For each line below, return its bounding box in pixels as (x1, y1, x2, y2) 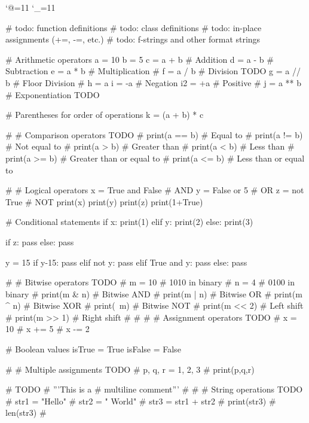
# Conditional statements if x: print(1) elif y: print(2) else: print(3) (5, 215, 253, 228)
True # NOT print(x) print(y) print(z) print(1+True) (5, 195, 203, 208)
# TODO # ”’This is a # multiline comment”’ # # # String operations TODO (5, 383, 303, 395)
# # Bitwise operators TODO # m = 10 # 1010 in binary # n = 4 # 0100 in (5, 276, 295, 288)
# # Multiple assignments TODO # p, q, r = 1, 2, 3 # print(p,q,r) (5, 363, 255, 375)
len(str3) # (5, 406, 47, 419)
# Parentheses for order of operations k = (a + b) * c (5, 108, 204, 121)
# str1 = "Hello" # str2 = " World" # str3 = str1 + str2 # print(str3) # (5, 394, 276, 407)
